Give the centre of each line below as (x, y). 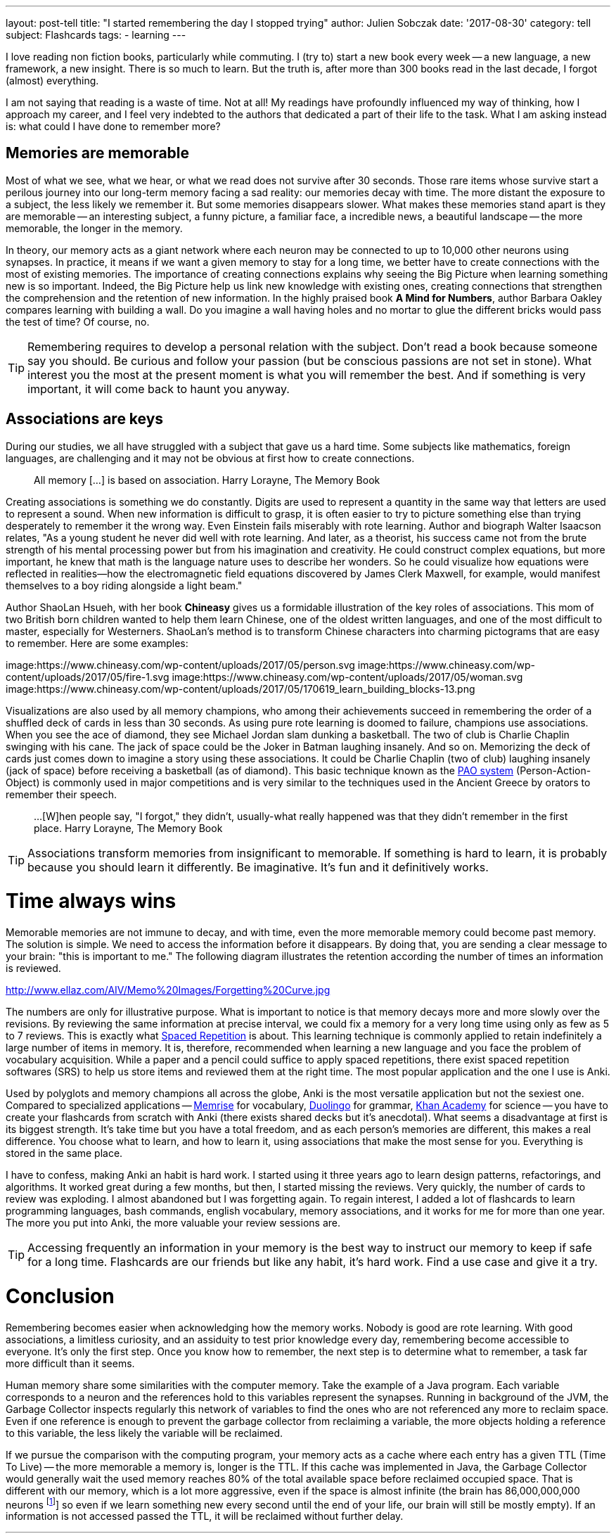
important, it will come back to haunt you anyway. (159, 389)
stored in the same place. (64, 1153)
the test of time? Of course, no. (78, 321)
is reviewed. (33, 968)
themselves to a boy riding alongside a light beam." (124, 585)
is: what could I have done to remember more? (113, 126)
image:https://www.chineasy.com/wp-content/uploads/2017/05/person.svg (180, 665)
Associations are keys (85, 419)
